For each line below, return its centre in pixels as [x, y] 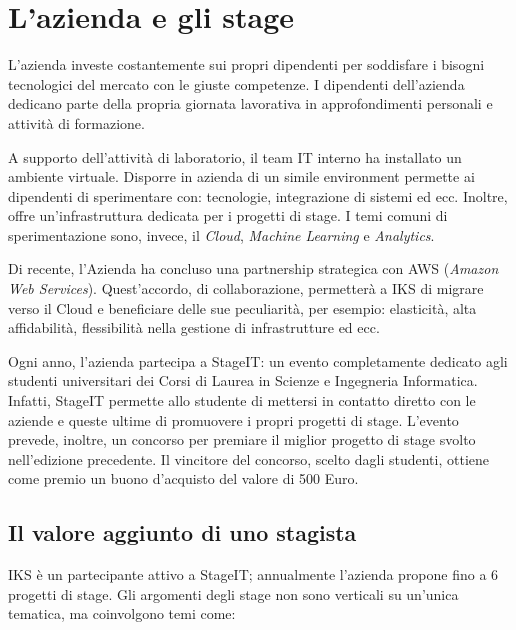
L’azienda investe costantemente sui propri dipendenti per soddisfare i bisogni [246, 64]
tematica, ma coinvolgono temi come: [122, 613]
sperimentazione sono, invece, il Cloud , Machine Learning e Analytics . [221, 234]
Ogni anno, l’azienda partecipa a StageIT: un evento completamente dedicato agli [258, 360]
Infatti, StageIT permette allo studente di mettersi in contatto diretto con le [242, 400]
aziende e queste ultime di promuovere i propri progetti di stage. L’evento [233, 419]
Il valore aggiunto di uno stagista [182, 532]
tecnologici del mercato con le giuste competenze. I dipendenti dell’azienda [236, 83]
